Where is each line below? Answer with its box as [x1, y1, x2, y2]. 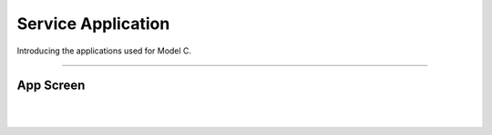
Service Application [16, 14, 170, 34]
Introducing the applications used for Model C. [16, 45, 191, 56]
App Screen [16, 78, 86, 93]
